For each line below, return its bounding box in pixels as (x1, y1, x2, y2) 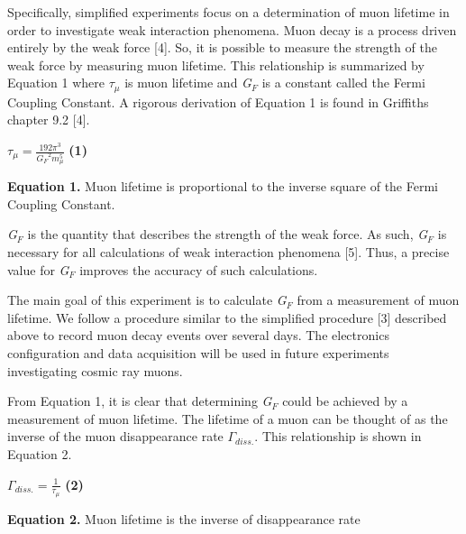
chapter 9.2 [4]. (7, 110, 90, 129)
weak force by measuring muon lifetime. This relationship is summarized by (7, 55, 425, 74)
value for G (7, 260, 69, 279)
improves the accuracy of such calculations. (79, 260, 318, 279)
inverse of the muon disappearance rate (7, 427, 224, 446)
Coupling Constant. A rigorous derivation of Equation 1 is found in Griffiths (7, 92, 429, 111)
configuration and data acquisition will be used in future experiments (7, 344, 389, 363)
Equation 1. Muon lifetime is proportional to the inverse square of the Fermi (7, 177, 438, 196)
